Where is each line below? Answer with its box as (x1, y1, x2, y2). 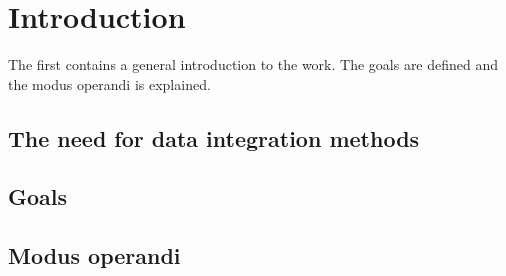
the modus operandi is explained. (8, 73, 211, 94)
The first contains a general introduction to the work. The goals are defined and (8, 54, 499, 75)
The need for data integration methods (8, 122, 420, 153)
